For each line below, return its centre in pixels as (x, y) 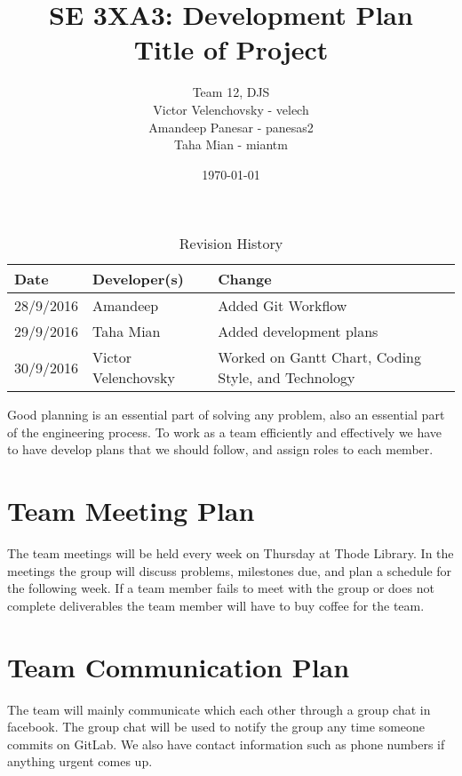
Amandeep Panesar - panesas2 (231, 127)
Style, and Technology (287, 378)
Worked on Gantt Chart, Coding (320, 357)
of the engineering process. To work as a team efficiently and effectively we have (225, 432)
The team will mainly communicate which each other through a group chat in (219, 709)
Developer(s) (138, 279)
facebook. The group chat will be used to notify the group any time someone (216, 727)
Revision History (231, 244)
